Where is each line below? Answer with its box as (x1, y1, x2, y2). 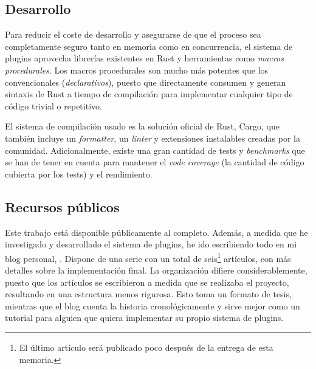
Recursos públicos (5, 197, 120, 216)
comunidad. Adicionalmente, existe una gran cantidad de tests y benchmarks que (5, 143, 305, 156)
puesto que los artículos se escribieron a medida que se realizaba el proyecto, (5, 275, 289, 288)
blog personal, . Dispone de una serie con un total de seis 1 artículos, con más (5, 250, 291, 264)
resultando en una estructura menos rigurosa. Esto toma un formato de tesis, (5, 288, 292, 300)
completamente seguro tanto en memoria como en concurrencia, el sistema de (5, 40, 293, 52)
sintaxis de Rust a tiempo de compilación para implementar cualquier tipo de (5, 88, 293, 100)
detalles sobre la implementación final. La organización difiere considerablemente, (5, 263, 307, 276)
